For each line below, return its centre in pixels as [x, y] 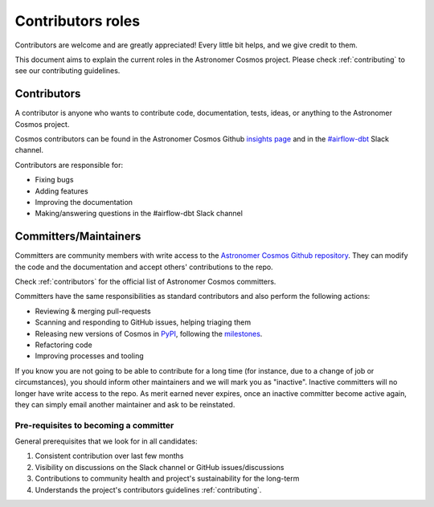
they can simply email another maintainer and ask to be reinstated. [125, 404]
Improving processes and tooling [89, 356]
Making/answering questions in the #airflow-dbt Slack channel [139, 214]
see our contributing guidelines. [68, 71]
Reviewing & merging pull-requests [93, 311]
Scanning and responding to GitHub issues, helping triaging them [143, 322]
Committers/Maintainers [78, 237]
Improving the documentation [84, 202]
